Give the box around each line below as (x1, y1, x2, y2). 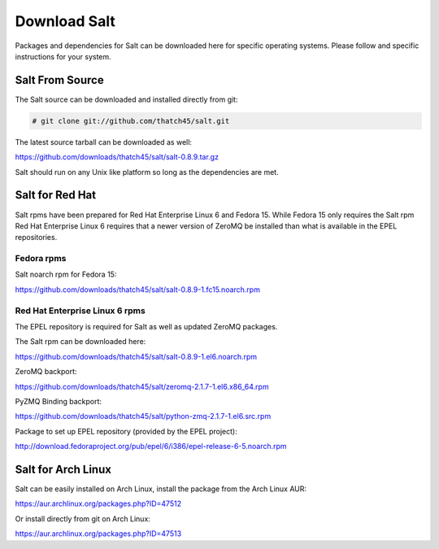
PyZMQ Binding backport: (15, 396, 102, 406)
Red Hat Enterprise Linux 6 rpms (15, 305, 146, 316)
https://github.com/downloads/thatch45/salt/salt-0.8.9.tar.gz (15, 152, 219, 162)
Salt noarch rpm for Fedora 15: (15, 269, 117, 280)
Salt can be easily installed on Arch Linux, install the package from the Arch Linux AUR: (15, 484, 307, 494)
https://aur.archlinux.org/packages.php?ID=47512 (15, 499, 182, 508)
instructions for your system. (15, 51, 111, 61)
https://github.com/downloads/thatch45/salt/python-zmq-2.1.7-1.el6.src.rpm (15, 412, 272, 421)
